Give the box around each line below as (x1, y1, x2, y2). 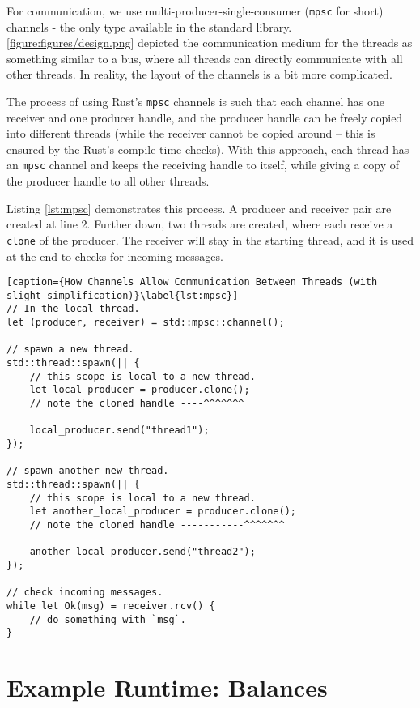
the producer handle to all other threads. (6, 173, 210, 190)
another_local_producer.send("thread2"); (29, 546, 256, 558)
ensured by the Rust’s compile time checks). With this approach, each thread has (6, 140, 409, 157)
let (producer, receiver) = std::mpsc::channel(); (6, 317, 285, 329)
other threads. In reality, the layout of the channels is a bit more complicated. (6, 66, 392, 83)
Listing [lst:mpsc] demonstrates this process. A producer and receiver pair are (6, 199, 392, 216)
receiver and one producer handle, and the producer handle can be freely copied (6, 109, 403, 126)
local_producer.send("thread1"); (29, 424, 210, 437)
